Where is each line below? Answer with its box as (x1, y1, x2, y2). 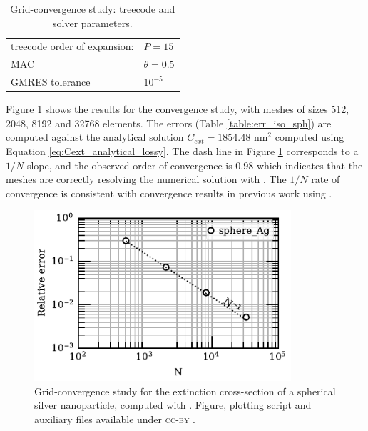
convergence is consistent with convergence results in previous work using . (6, 185, 332, 200)
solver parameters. (53, 15, 133, 30)
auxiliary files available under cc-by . (34, 412, 196, 427)
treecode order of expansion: (11, 39, 134, 54)
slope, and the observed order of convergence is (26, 157, 232, 172)
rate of (311, 172, 340, 187)
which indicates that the (256, 157, 363, 172)
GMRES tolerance (11, 74, 91, 89)
